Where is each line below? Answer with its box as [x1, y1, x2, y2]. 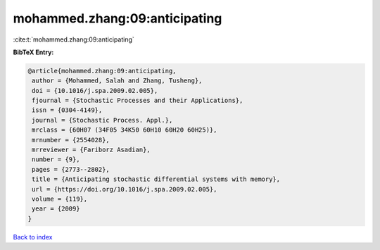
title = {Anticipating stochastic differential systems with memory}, [32, 175, 281, 183]
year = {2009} [32, 205, 80, 213]
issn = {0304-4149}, [32, 106, 103, 114]
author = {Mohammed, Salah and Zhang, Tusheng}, [32, 77, 203, 85]
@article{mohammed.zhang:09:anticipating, [27, 67, 177, 75]
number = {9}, [32, 156, 80, 163]
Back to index [13, 232, 53, 241]
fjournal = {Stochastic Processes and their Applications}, [32, 96, 243, 105]
